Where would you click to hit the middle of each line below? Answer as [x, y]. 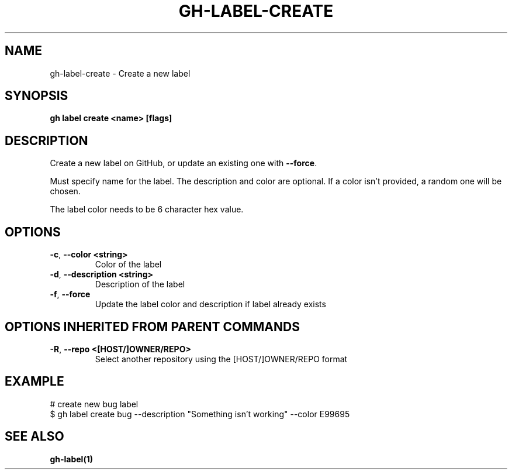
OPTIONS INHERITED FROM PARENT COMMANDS [152, 327]
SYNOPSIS [37, 96]
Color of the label [128, 265]
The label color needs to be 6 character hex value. [147, 209]
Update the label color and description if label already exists [210, 304]
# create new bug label [94, 404]
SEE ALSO [34, 437]
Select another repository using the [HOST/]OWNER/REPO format [221, 359]
